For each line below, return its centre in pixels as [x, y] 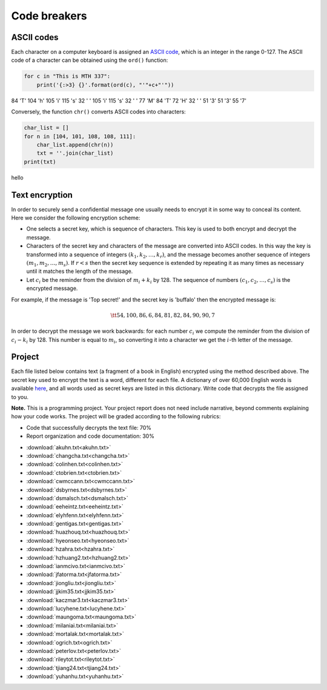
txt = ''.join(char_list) [75, 153]
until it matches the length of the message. [80, 271]
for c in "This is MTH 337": [67, 76]
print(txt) [40, 162]
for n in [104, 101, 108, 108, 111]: [80, 136]
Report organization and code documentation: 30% [90, 436]
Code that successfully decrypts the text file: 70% [89, 427]
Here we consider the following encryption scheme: [76, 218]
